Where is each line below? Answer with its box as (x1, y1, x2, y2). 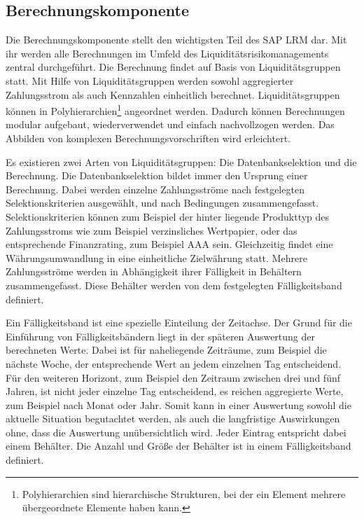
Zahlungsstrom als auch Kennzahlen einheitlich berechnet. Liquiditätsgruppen (6, 87, 340, 102)
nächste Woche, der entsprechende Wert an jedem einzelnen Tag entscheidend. (6, 356, 342, 371)
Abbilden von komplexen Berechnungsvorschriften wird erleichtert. (6, 131, 290, 146)
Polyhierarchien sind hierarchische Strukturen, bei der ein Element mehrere (22, 486, 346, 501)
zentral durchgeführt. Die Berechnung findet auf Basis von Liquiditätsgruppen (6, 60, 341, 74)
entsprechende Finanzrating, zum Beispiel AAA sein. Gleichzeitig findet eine (6, 237, 333, 251)
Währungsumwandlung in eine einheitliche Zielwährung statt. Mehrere (6, 250, 307, 265)
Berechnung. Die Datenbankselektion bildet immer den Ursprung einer (6, 168, 308, 183)
